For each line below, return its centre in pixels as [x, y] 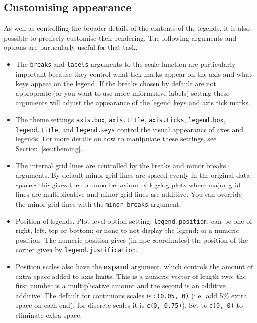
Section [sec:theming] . [49, 148]
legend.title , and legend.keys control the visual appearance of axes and [129, 129]
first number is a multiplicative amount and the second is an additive [121, 286]
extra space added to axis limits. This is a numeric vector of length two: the [131, 276]
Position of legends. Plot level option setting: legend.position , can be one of [134, 220]
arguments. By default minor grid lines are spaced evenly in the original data [133, 175]
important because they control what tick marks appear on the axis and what [134, 73]
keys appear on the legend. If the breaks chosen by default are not [116, 83]
